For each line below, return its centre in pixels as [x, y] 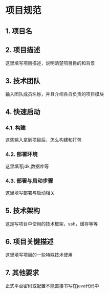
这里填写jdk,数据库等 [27, 166]
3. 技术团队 [23, 81]
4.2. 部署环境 [21, 154]
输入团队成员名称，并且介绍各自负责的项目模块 [54, 94]
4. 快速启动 [23, 112]
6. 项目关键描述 [29, 242]
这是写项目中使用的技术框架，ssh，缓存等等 [52, 224]
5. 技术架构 [23, 210]
